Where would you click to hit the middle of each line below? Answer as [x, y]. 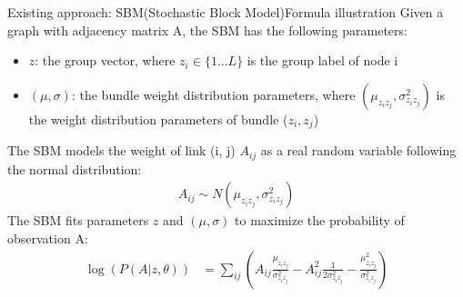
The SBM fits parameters [78, 220]
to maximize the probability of [320, 220]
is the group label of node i [322, 60]
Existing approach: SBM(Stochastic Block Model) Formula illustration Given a [226, 12]
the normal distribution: [75, 168]
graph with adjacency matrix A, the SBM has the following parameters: [207, 30]
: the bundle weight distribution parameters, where [213, 94]
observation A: [48, 238]
